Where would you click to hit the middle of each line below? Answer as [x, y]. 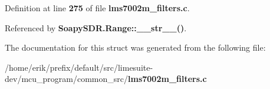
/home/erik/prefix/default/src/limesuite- [79, 67]
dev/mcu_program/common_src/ [67, 79]
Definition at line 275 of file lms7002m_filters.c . [97, 8]
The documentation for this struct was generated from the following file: [135, 47]
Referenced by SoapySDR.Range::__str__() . [96, 27]
